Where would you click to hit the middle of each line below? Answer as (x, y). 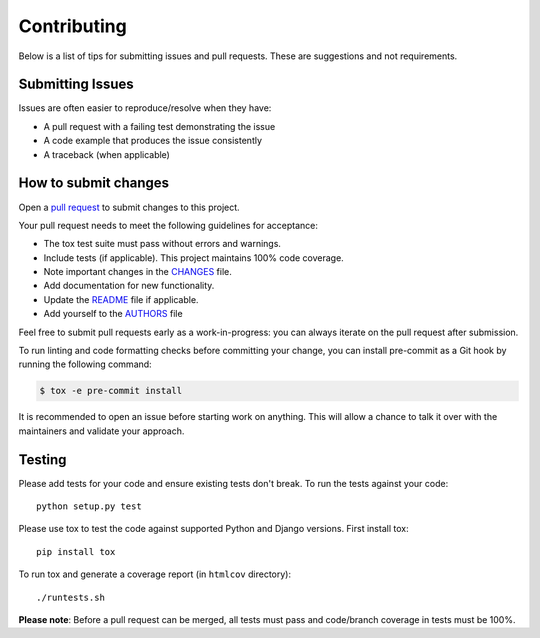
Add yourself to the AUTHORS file (113, 314)
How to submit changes (94, 183)
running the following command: (85, 364)
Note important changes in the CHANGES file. (137, 272)
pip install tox (76, 551)
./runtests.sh (70, 597)
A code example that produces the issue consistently (153, 141)
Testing (42, 459)
